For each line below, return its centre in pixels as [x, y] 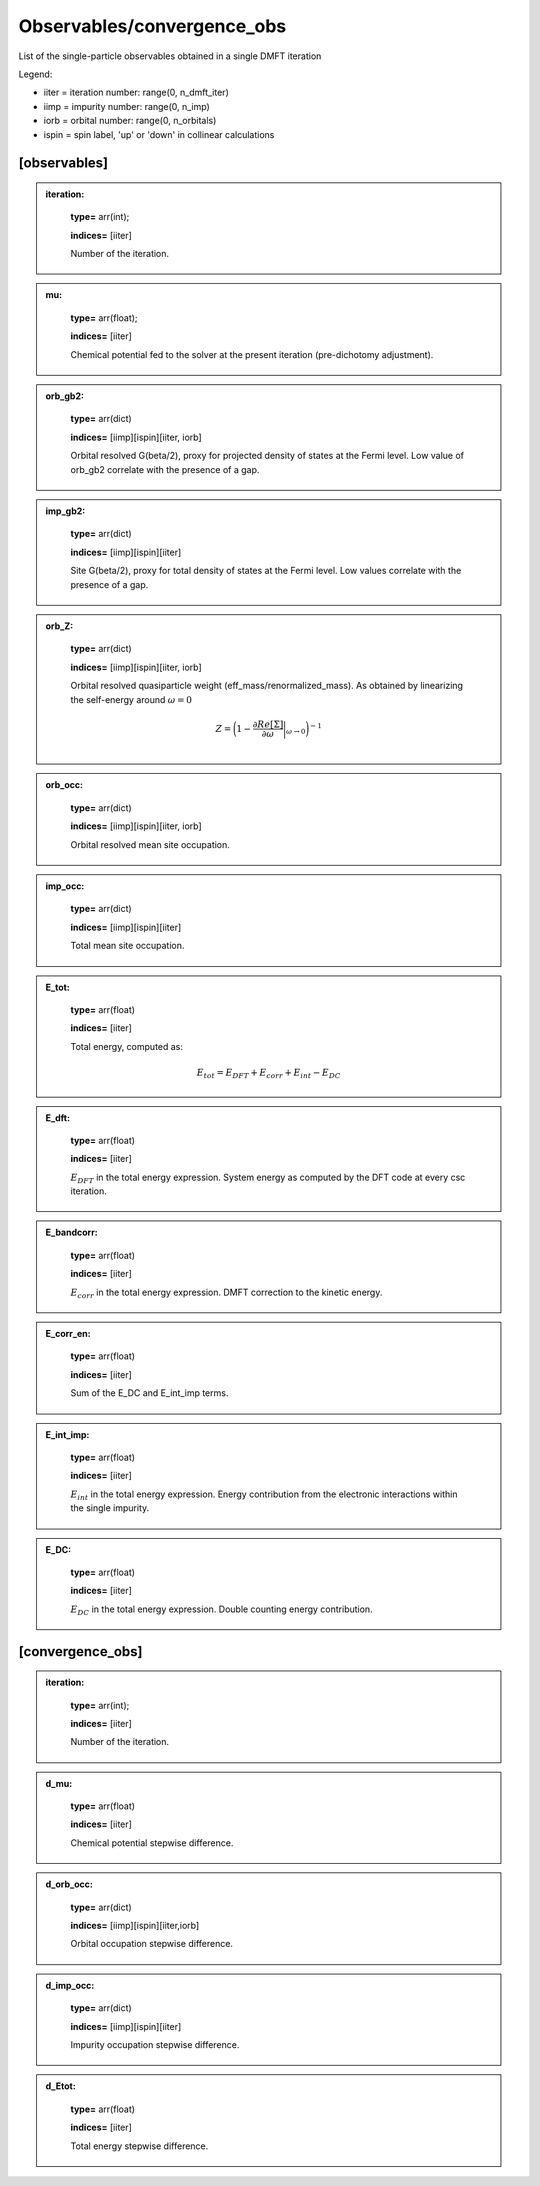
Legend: [35, 74]
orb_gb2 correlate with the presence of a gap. [165, 469]
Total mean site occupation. [127, 946]
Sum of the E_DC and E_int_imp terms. [149, 1393]
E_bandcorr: [72, 1232]
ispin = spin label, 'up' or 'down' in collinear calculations [159, 134]
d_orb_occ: [69, 1884]
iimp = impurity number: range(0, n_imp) [126, 106]
